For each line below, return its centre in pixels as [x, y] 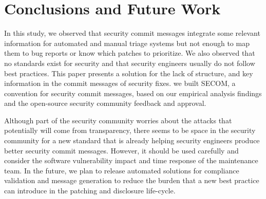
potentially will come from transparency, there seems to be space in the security [130, 130]
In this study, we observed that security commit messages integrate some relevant [132, 33]
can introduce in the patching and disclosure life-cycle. [90, 191]
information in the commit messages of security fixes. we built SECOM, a [120, 83]
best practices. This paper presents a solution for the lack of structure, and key [129, 73]
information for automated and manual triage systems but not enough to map [127, 43]
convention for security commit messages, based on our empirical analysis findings [133, 93]
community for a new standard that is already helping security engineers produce [132, 140]
